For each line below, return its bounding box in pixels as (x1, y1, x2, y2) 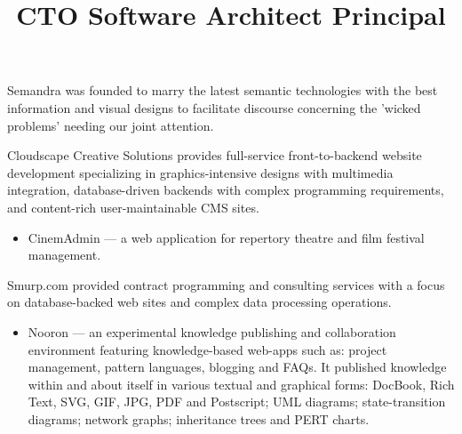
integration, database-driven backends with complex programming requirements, (7, 181, 444, 199)
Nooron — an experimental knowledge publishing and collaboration (28, 322, 396, 341)
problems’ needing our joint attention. (7, 116, 214, 134)
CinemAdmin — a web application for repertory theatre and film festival (28, 228, 425, 246)
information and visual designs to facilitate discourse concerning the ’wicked (7, 98, 421, 117)
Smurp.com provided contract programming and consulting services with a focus (7, 275, 445, 293)
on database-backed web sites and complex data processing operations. (7, 293, 392, 311)
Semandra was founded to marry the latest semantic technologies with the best (7, 81, 438, 100)
